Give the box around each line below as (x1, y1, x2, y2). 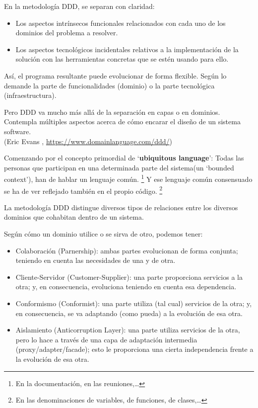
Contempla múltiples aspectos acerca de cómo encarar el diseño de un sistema (4, 116, 241, 127)
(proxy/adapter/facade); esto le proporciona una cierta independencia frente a (15, 344, 254, 354)
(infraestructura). (4, 90, 57, 100)
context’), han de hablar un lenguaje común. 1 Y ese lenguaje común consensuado (4, 172, 253, 184)
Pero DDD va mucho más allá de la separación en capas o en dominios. (4, 106, 220, 117)
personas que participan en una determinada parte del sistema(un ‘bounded (4, 162, 234, 172)
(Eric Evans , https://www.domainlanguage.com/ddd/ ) (4, 136, 172, 146)
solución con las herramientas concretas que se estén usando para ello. (15, 54, 229, 64)
